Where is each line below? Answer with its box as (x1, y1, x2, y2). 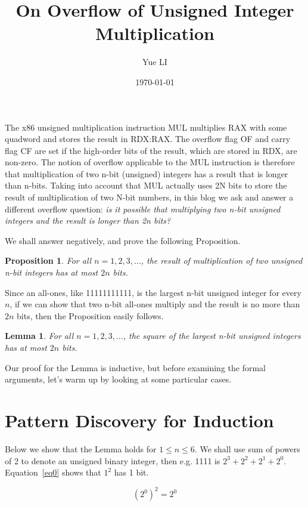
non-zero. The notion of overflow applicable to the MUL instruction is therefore (5, 156, 295, 168)
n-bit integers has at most (5, 266, 98, 279)
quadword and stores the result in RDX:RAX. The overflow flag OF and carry (5, 132, 291, 145)
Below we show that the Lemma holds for (5, 442, 157, 455)
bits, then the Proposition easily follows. (17, 309, 164, 322)
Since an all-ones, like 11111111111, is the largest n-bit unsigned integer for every (5, 286, 301, 298)
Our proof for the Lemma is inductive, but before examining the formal (5, 361, 266, 374)
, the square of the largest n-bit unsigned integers (123, 329, 301, 342)
